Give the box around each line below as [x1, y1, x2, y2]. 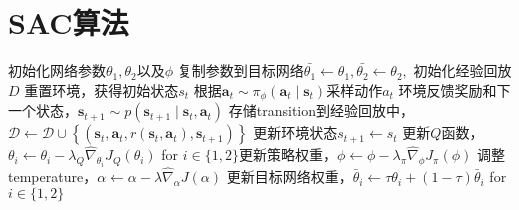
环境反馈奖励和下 [398, 79, 511, 100]
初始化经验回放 [413, 60, 512, 81]
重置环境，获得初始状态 [24, 79, 179, 100]
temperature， [8, 166, 98, 187]
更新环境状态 [253, 122, 338, 143]
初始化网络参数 [8, 60, 106, 81]
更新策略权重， [238, 144, 337, 165]
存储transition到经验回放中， [228, 100, 415, 121]
